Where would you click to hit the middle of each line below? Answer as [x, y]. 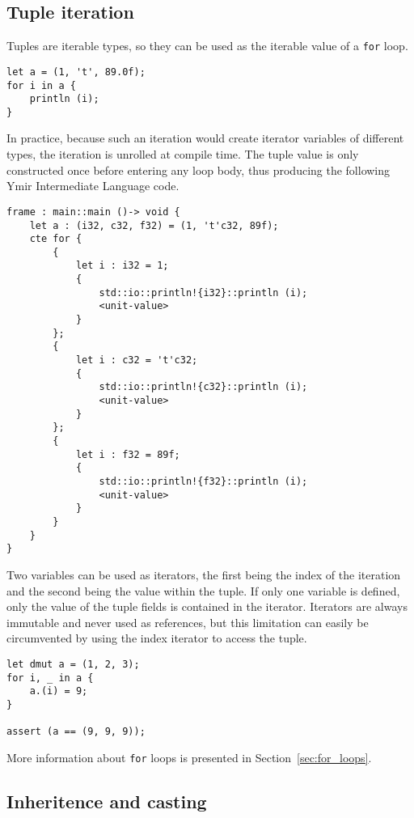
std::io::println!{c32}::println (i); [203, 387]
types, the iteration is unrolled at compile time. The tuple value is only [183, 154]
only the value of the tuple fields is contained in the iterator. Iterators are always [207, 606]
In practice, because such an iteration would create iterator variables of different [205, 138]
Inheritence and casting [107, 801]
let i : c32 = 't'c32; [137, 360]
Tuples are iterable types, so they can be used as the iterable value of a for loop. [207, 46]
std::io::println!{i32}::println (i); [203, 292]
